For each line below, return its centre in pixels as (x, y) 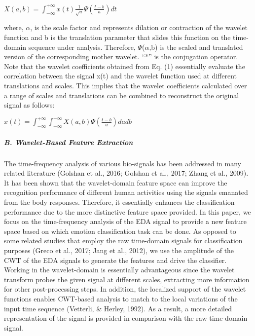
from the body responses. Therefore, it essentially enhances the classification (119, 202)
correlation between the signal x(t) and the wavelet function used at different (120, 76)
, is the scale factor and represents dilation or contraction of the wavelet (139, 27)
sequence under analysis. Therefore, (82, 47)
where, (14, 27)
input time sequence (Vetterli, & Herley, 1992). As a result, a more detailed (118, 308)
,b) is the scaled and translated (196, 47)
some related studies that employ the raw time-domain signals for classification (123, 241)
